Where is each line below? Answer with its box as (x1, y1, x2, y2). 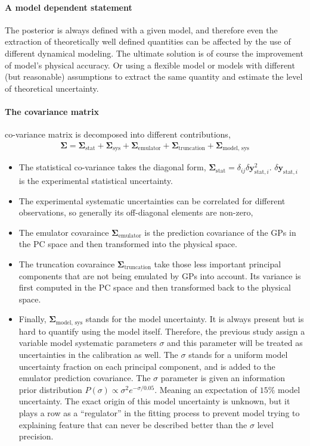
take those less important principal (154, 258, 281, 270)
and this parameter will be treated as (167, 336, 303, 349)
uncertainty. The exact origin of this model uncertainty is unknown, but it (18, 395, 290, 407)
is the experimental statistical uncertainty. (18, 174, 173, 187)
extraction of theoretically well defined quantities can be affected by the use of (5, 35, 291, 48)
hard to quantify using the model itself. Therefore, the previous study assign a (18, 325, 305, 337)
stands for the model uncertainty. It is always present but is (85, 313, 304, 325)
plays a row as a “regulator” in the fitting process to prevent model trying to (18, 406, 300, 419)
